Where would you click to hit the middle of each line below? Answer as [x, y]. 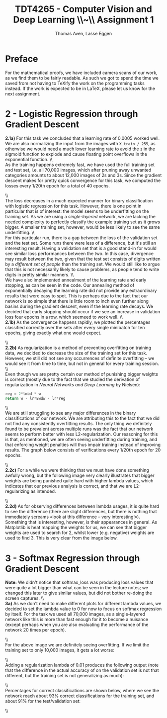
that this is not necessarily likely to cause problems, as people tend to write [82, 269]
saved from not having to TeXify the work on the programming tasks [75, 83]
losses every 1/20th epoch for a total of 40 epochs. [58, 185]
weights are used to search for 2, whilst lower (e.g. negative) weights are [80, 533]
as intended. [43, 491]
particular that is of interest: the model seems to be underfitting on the [77, 211]
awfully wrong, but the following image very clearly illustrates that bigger [80, 475]
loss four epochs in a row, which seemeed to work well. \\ [64, 317]
